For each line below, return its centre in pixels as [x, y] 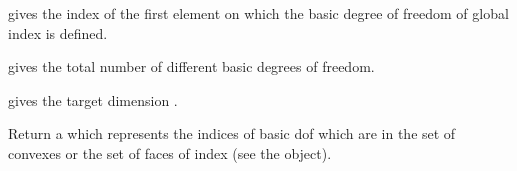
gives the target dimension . [93, 99]
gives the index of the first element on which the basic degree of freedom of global [258, 13]
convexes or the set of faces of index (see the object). [170, 152]
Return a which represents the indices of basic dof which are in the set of [232, 133]
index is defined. [58, 32]
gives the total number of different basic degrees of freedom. [191, 66]
